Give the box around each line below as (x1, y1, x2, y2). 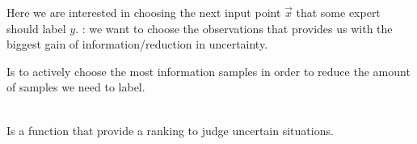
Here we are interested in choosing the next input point (6, 4, 281, 20)
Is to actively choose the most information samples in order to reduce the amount (6, 62, 411, 79)
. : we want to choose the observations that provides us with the (75, 19, 393, 36)
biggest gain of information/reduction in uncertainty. (6, 36, 268, 53)
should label (6, 19, 66, 36)
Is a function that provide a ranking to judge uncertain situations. (6, 121, 334, 138)
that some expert (296, 4, 381, 20)
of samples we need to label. (6, 78, 145, 95)
